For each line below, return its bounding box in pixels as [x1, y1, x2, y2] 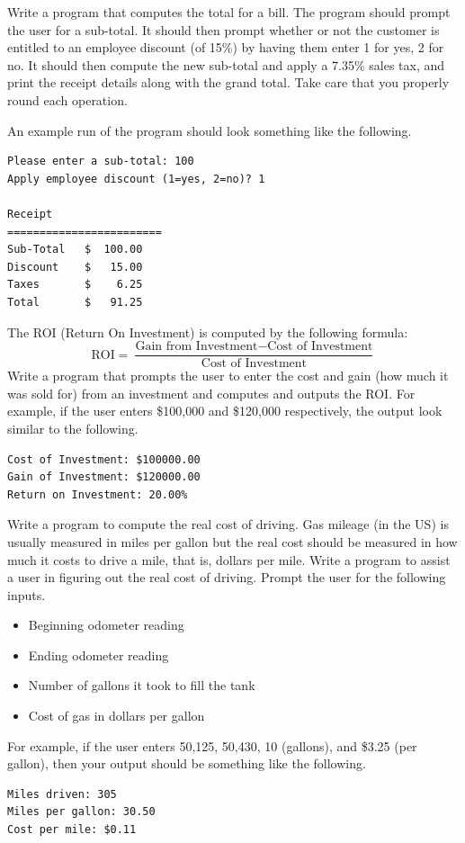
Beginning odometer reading [28, 615, 184, 634]
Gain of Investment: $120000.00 [7, 471, 201, 484]
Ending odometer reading [28, 645, 169, 664]
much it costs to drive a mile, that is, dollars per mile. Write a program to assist [7, 550, 451, 569]
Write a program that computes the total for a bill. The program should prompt [7, 3, 451, 21]
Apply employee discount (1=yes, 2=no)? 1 [7, 172, 265, 185]
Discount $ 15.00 [7, 260, 143, 274]
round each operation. [7, 90, 128, 109]
